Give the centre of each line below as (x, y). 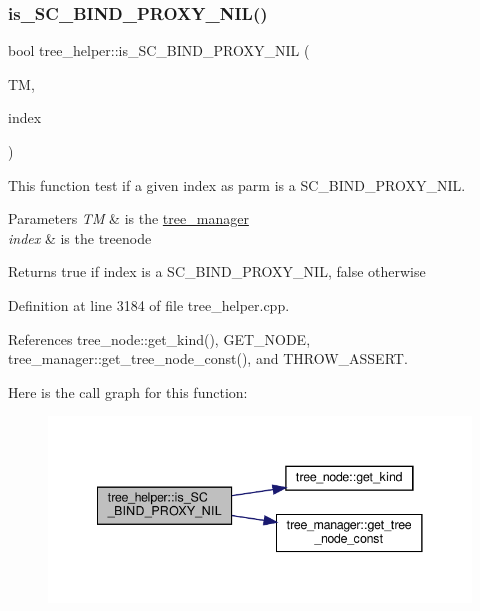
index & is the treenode (80, 237)
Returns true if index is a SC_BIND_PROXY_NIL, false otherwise (217, 271)
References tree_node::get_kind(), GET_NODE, (159, 338)
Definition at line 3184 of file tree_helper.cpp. (149, 304)
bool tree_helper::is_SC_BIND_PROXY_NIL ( (159, 50)
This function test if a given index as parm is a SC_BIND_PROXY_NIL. (237, 184)
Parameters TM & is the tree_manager (128, 218)
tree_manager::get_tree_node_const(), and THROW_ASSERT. (208, 358)
